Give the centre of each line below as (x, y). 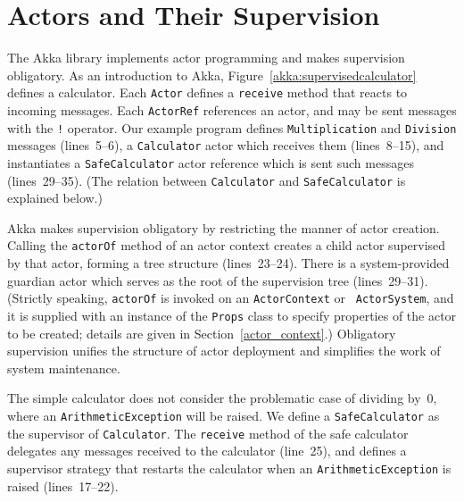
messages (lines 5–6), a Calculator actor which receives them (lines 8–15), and (226, 145)
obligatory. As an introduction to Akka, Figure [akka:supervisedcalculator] (212, 75)
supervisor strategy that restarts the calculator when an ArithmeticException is (229, 468)
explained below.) (55, 198)
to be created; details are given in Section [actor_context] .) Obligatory (202, 333)
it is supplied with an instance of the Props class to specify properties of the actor (232, 315)
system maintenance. (64, 368)
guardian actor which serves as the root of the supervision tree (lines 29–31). (218, 280)
